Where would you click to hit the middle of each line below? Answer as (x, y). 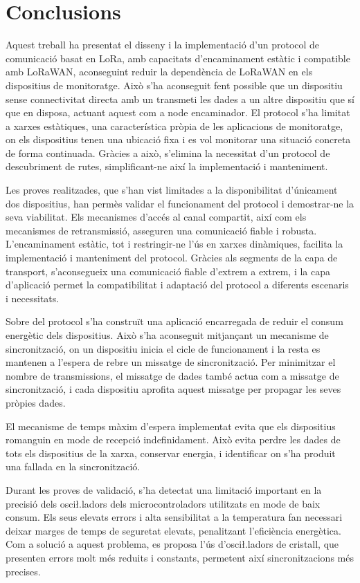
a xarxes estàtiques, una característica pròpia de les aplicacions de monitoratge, (174, 126)
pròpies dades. (36, 402)
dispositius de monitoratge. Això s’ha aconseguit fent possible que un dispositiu (174, 85)
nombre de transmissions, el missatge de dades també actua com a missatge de (172, 375)
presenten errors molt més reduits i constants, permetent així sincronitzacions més (180, 557)
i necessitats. (33, 298)
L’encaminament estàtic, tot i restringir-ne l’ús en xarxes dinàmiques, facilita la (174, 244)
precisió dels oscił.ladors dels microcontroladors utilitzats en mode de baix (163, 503)
